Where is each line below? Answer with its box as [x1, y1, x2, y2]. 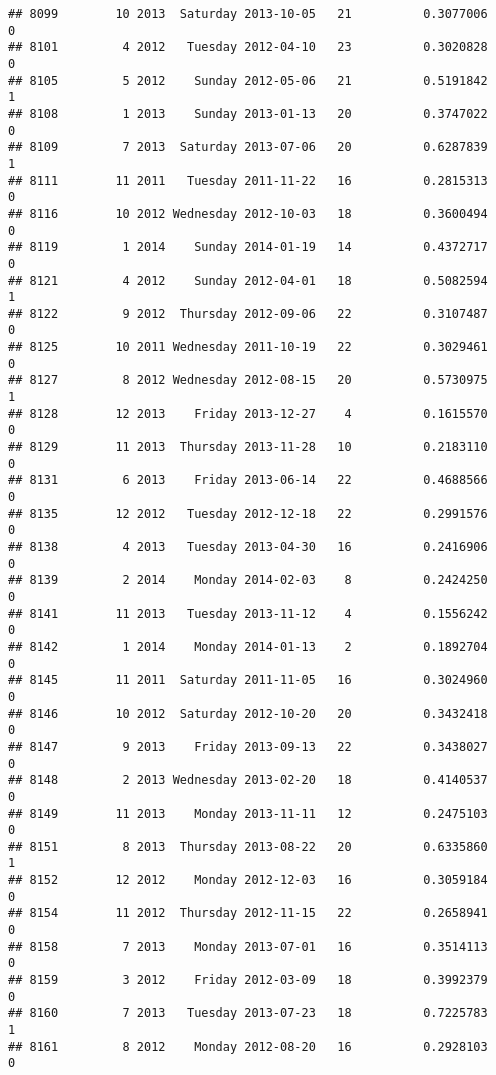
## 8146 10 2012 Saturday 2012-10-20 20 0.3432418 [8, 706, 488, 721]
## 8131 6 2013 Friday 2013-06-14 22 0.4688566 [8, 473, 488, 488]
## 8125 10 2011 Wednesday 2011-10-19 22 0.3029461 [8, 340, 488, 355]
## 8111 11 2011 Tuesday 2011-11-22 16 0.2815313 [8, 173, 488, 188]
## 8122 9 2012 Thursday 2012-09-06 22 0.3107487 [8, 306, 488, 321]
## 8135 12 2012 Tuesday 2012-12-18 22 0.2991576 [8, 506, 488, 521]
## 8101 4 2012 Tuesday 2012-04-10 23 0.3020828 [8, 40, 488, 55]
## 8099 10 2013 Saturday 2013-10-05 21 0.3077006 [8, 7, 488, 21]
